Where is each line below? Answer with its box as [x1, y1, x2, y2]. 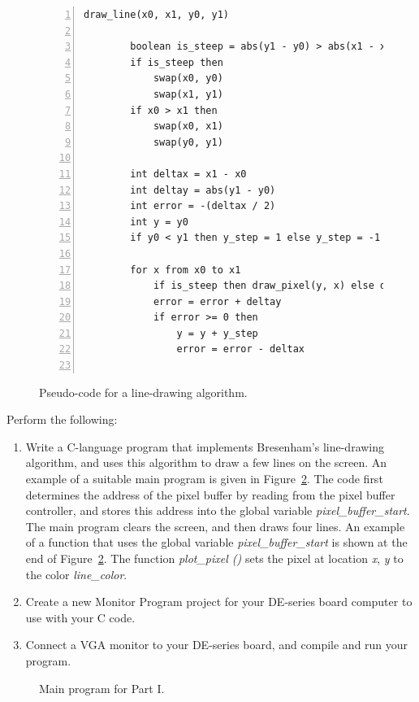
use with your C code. [25, 608, 136, 626]
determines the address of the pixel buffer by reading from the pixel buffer [25, 486, 395, 503]
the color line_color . [25, 565, 127, 582]
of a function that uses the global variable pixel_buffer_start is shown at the [25, 534, 408, 551]
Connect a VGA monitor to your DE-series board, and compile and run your [25, 636, 408, 653]
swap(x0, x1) [153, 120, 223, 133]
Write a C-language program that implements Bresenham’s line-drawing [25, 438, 385, 455]
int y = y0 [130, 216, 188, 228]
